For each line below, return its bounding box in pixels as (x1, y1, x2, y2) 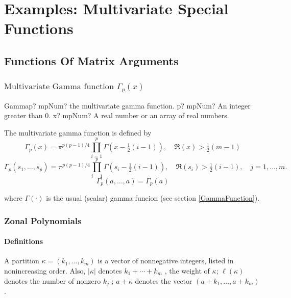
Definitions (4, 236, 43, 247)
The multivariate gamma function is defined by (4, 127, 152, 138)
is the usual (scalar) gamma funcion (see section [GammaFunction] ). (46, 193, 260, 203)
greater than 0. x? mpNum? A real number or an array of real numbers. (4, 110, 229, 121)
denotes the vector (135, 275, 192, 286)
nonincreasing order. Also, (4, 265, 86, 276)
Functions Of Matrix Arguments (4, 52, 179, 68)
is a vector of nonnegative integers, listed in (98, 255, 234, 266)
